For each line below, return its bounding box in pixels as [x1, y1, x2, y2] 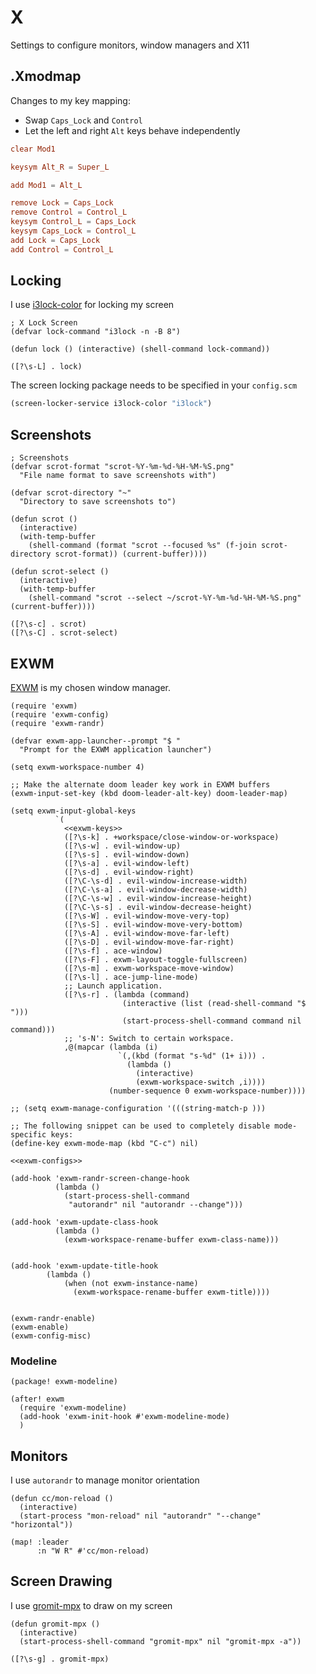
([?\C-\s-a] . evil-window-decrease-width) [63, 884, 248, 895]
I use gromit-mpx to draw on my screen [10, 1599, 173, 1611]
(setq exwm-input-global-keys [10, 806, 137, 816]
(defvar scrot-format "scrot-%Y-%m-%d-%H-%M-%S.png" [10, 462, 235, 472]
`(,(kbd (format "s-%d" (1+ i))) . [117, 1051, 267, 1061]
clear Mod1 [10, 144, 56, 154]
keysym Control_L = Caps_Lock [10, 217, 137, 227]
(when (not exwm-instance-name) [63, 1278, 199, 1288]
